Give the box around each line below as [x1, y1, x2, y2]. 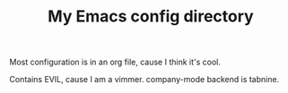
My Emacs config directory [48, 6, 254, 27]
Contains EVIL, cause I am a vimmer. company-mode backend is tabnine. [9, 74, 280, 85]
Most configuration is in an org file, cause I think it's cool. [9, 56, 222, 68]
